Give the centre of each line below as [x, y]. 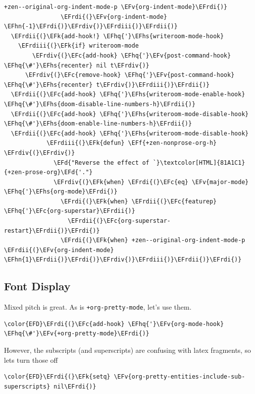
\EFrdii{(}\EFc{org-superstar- [119, 221]
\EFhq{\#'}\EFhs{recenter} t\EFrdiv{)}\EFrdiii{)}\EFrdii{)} [107, 85]
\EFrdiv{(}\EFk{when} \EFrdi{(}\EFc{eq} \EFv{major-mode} [151, 182]
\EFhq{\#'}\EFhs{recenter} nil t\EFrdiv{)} [77, 65]
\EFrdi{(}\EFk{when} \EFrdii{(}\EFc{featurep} [139, 201]
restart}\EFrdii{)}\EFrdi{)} [52, 230]
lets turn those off [31, 360]
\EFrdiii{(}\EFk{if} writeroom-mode [78, 46]
